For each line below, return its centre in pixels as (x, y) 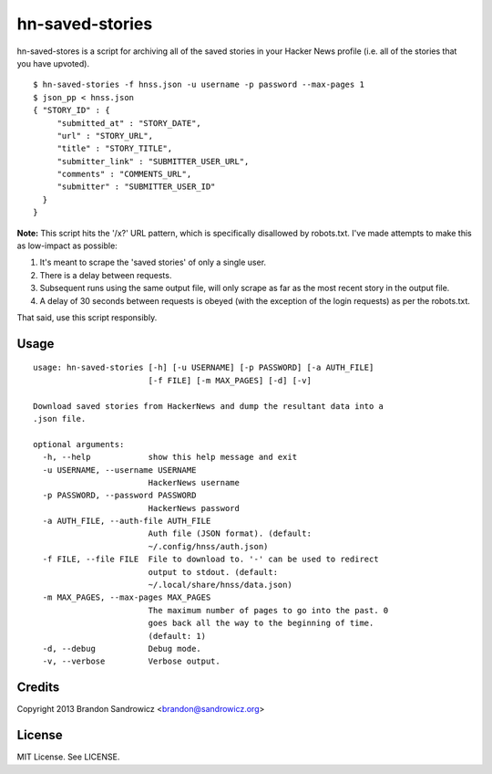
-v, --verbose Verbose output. (131, 661)
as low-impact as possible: (67, 246)
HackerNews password (194, 508)
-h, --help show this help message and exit (170, 457)
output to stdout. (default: (213, 572)
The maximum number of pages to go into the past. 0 (268, 610)
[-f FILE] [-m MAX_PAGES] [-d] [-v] (230, 380)
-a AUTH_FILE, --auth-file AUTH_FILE (127, 521)
